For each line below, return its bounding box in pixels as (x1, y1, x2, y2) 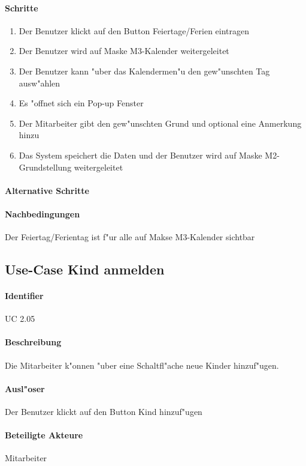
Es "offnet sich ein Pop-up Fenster (19, 97, 144, 109)
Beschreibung (5, 336, 62, 348)
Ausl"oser (5, 382, 45, 395)
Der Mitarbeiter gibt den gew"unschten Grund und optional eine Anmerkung (19, 116, 302, 129)
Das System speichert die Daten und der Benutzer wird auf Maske (19, 148, 262, 161)
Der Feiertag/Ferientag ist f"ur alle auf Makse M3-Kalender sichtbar (5, 231, 255, 243)
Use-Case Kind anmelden (5, 260, 165, 279)
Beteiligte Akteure (5, 429, 83, 441)
